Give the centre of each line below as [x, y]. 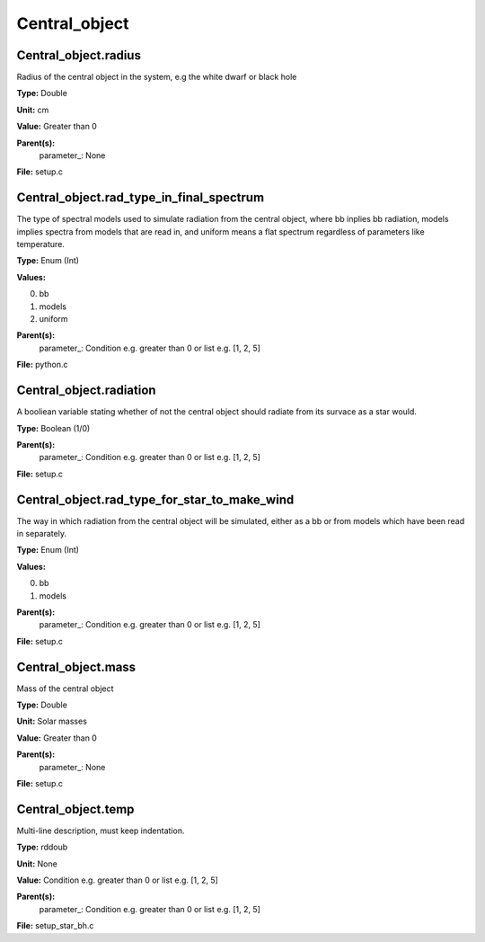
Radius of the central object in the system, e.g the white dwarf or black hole [157, 77]
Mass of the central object [65, 689]
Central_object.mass [76, 667]
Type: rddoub [42, 847]
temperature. [40, 244]
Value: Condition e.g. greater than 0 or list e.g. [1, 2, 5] [118, 880]
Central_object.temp [75, 809]
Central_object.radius [79, 55]
